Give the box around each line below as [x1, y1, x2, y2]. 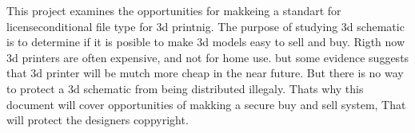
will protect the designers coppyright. [6, 111, 189, 128]
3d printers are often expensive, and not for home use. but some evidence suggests [6, 49, 409, 65]
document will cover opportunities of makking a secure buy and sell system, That [6, 96, 406, 112]
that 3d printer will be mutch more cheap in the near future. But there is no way [6, 65, 404, 81]
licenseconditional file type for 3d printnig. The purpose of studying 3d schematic [6, 18, 405, 34]
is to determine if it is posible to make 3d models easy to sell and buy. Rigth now [6, 33, 405, 50]
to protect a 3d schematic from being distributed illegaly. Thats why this [6, 80, 364, 96]
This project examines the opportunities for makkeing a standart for [6, 2, 341, 18]
